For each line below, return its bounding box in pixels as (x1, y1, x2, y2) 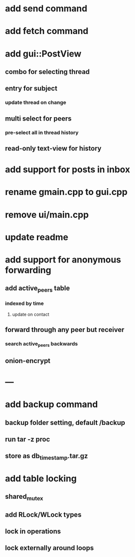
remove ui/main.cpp (5, 209, 89, 220)
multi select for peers (5, 114, 72, 123)
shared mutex (5, 492, 44, 502)
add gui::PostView (5, 48, 82, 59)
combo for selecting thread (5, 67, 90, 76)
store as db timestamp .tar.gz (5, 452, 88, 461)
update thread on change (5, 99, 67, 106)
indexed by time (5, 300, 44, 307)
